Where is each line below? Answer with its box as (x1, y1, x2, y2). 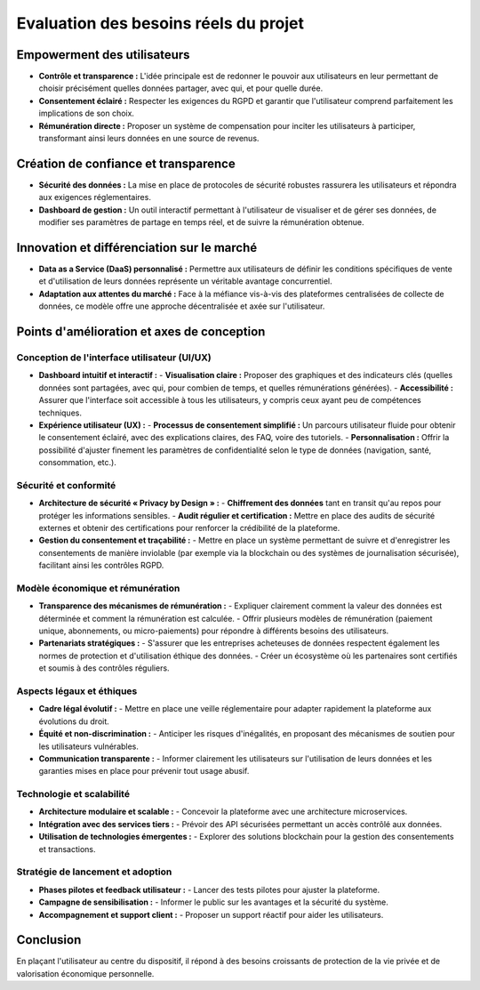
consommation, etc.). (38, 457, 117, 468)
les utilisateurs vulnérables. (38, 741, 140, 752)
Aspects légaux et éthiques (16, 685, 138, 697)
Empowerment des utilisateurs (16, 47, 190, 62)
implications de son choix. (38, 108, 135, 119)
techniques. (38, 407, 82, 418)
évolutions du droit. (38, 716, 110, 727)
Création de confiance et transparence (16, 156, 236, 171)
